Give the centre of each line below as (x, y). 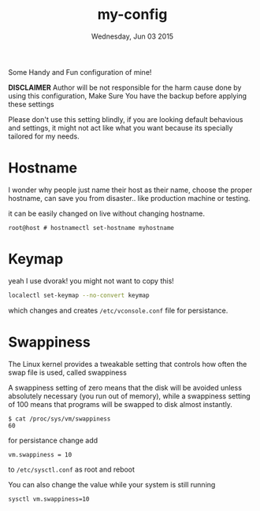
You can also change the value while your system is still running (112, 484)
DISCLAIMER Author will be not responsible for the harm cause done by (125, 87)
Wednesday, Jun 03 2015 (132, 36)
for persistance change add (53, 440)
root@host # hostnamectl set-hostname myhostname (91, 228)
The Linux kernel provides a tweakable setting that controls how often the (128, 364)
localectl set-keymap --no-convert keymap (79, 295)
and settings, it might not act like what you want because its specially (121, 128)
